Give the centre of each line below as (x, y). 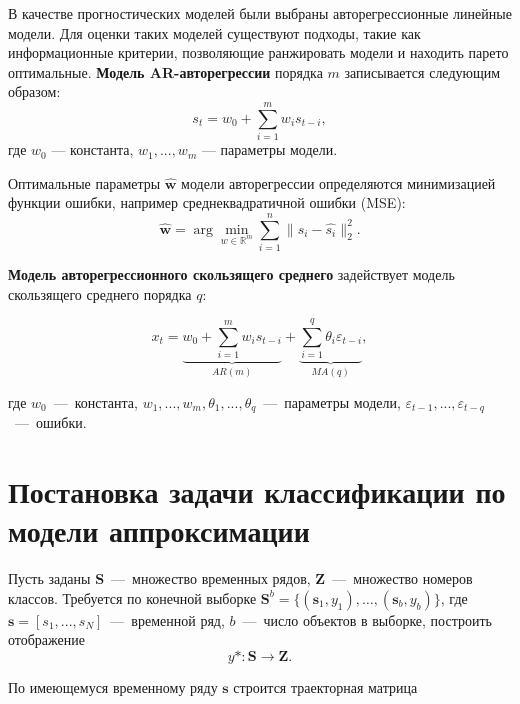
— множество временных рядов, (211, 578)
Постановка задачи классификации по (257, 490)
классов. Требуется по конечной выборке (132, 597)
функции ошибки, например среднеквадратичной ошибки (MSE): (207, 202)
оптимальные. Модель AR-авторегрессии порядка (165, 71)
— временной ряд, (167, 619)
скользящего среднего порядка (100, 293)
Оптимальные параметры (84, 182)
